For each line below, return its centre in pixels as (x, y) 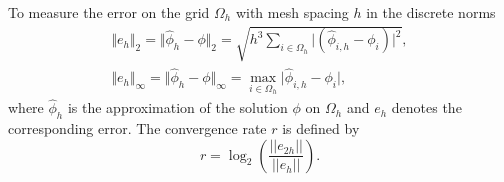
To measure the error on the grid (109, 12)
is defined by (321, 128)
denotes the (426, 107)
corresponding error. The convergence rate (137, 128)
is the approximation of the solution (177, 107)
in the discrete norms (431, 12)
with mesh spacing (292, 12)
